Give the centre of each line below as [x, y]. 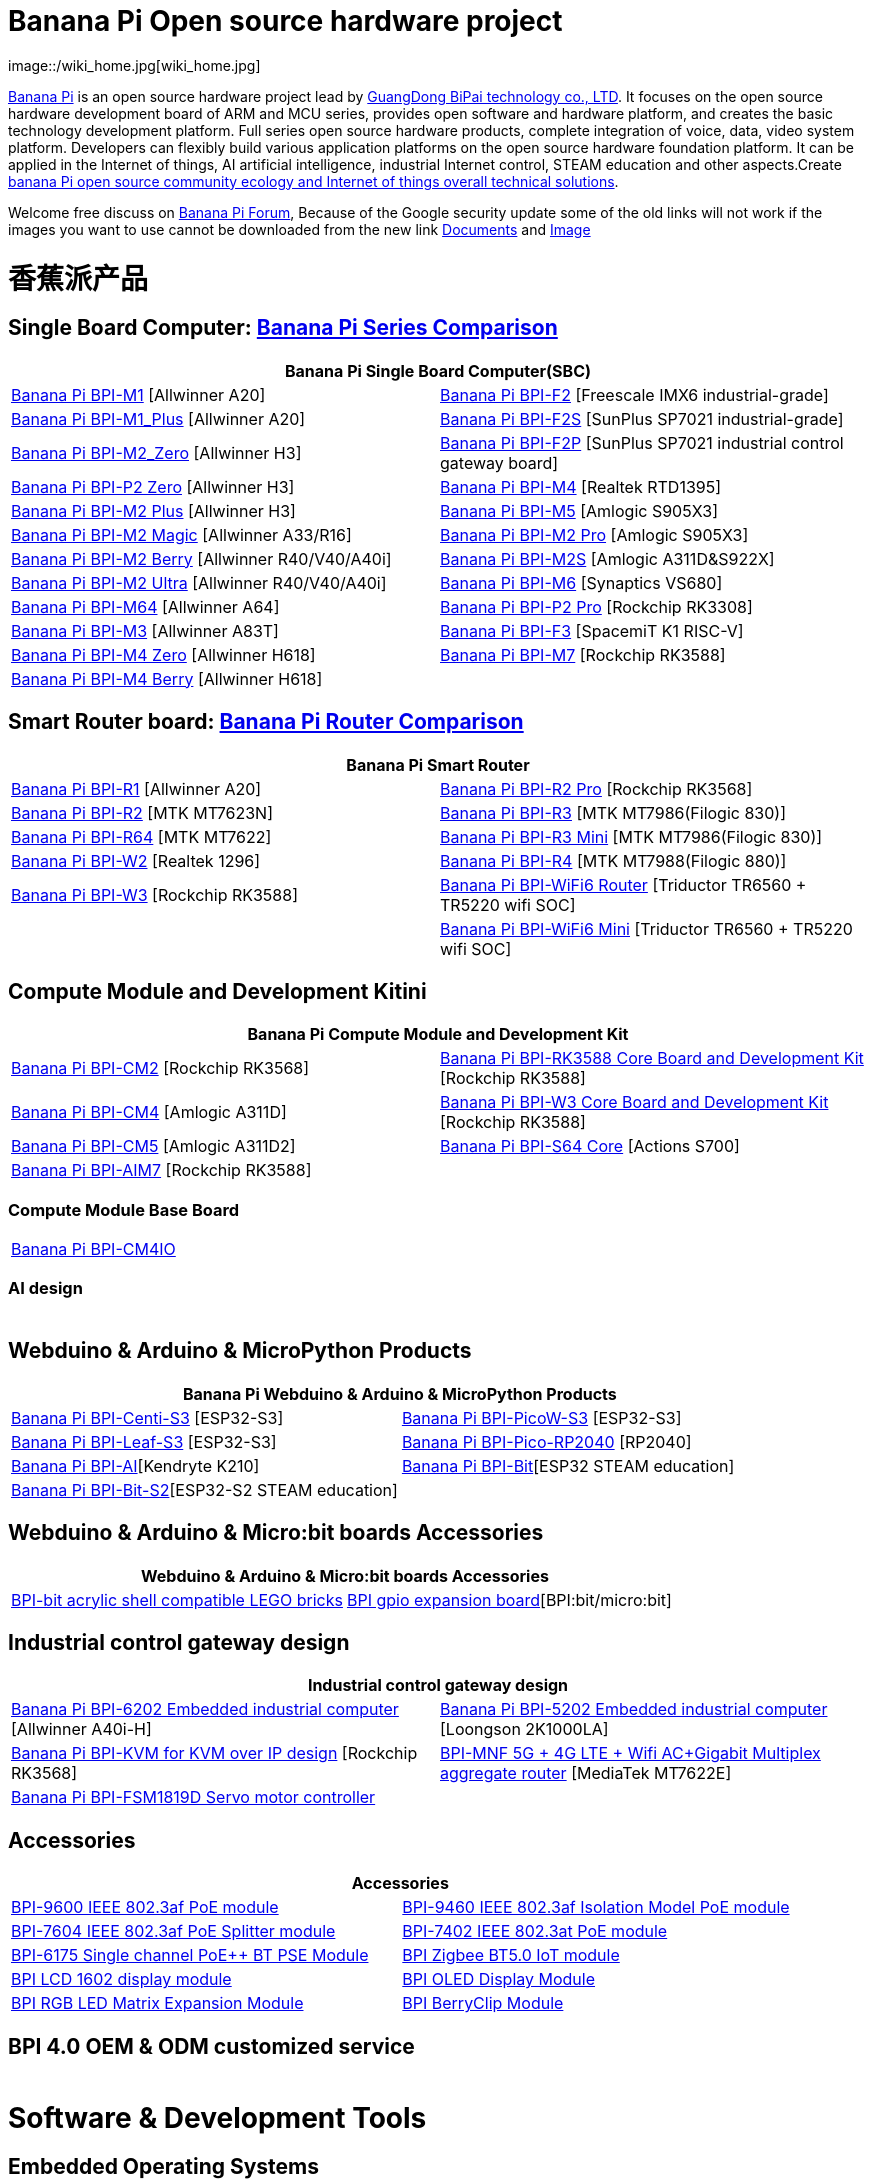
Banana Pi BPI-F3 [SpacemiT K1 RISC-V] [592, 630]
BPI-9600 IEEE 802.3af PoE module [145, 1907]
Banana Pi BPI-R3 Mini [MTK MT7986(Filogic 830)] [631, 836]
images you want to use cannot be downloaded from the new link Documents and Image [299, 229]
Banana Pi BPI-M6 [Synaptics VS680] [581, 582]
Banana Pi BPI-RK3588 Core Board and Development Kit [652, 1058]
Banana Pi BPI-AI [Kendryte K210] [135, 1465]
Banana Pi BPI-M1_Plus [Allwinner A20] [158, 418]
